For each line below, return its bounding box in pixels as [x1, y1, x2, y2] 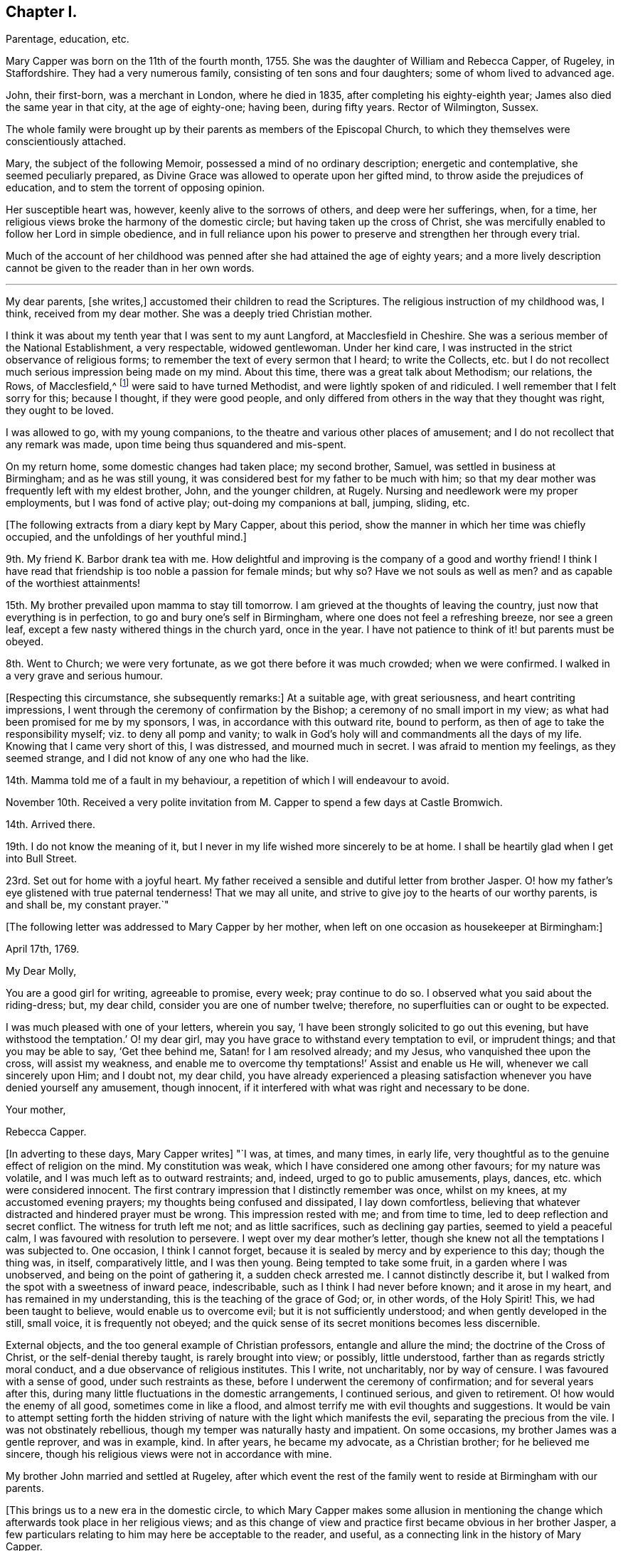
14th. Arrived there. [6, 818, 96, 831]
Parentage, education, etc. [6, 33, 129, 46]
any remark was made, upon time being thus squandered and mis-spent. [6, 438, 346, 451]
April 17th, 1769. [6, 943, 80, 956]
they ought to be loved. [6, 404, 114, 417]
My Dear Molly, [6, 965, 77, 978]
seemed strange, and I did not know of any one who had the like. [6, 752, 309, 765]
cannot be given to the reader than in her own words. [6, 262, 255, 275]
